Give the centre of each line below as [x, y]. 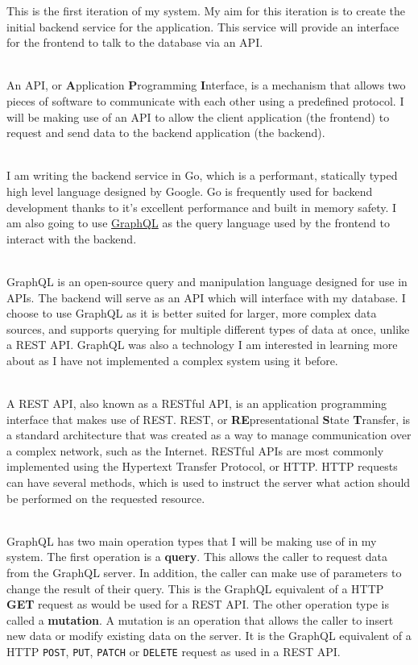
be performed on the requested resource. [106, 498]
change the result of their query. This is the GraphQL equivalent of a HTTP [195, 588]
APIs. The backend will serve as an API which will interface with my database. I [206, 297]
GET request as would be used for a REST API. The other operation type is [198, 604]
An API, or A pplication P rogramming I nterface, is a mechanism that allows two [206, 85]
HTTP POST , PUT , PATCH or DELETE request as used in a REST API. [174, 651]
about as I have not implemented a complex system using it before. [172, 360]
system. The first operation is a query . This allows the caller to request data [197, 557]
